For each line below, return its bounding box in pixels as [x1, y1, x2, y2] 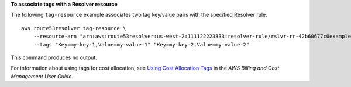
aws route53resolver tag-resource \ [21, 25, 126, 31]
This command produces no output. [11, 54, 98, 61]
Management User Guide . [11, 72, 73, 79]
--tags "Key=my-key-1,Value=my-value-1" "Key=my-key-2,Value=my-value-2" [33, 41, 250, 48]
